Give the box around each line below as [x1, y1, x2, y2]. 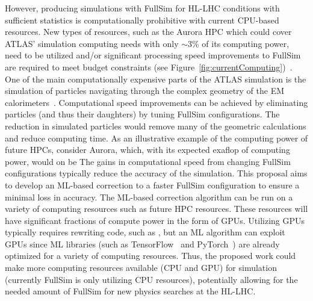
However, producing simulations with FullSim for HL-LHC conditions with [5, 2, 280, 14]
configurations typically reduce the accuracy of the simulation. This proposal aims [5, 167, 308, 179]
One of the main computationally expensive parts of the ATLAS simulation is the [5, 72, 306, 85]
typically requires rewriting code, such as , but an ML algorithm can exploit [5, 226, 285, 238]
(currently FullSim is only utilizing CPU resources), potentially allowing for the [5, 273, 298, 285]
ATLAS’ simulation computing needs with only [5, 37, 179, 49]
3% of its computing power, [188, 37, 290, 49]
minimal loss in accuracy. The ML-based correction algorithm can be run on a [5, 190, 293, 203]
